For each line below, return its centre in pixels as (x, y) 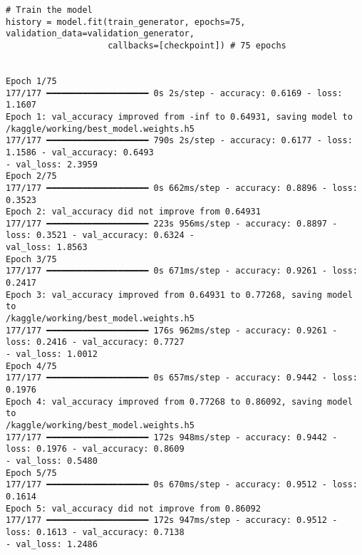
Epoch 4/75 (31, 366)
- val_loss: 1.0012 (52, 354)
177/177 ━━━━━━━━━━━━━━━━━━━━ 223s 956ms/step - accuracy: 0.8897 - (172, 223)
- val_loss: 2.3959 (52, 164)
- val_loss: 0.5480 (52, 461)
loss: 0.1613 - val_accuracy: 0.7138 (95, 532)
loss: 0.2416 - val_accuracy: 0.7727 (95, 342)
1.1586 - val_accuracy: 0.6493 (80, 152)
